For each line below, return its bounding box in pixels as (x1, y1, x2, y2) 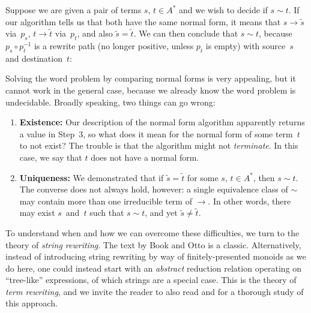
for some (187, 171, 219, 183)
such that (89, 206, 124, 219)
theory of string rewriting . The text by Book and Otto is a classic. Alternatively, (5, 238, 301, 251)
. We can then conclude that (133, 27, 238, 40)
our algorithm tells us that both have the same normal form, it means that (5, 15, 281, 28)
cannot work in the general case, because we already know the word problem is (5, 83, 296, 96)
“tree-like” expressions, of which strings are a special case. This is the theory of (5, 273, 297, 286)
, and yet (145, 206, 178, 219)
